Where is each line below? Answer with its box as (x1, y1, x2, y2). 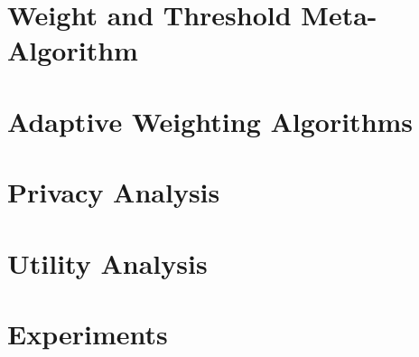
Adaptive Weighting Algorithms (7, 102, 414, 139)
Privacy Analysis (7, 174, 220, 211)
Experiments (7, 315, 168, 352)
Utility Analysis (7, 244, 208, 281)
